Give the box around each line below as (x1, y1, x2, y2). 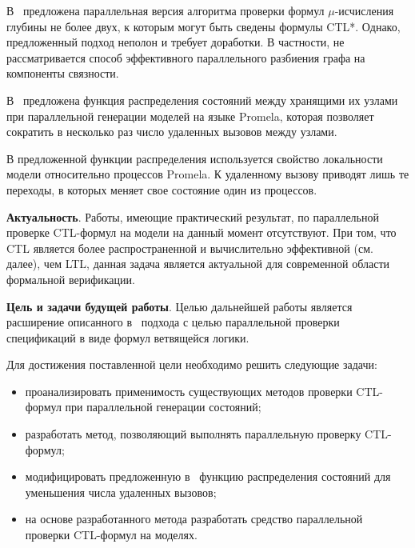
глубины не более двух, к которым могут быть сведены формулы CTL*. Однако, (6, 18, 401, 34)
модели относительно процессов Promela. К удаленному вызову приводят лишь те (6, 166, 409, 182)
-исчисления (334, 2, 394, 18)
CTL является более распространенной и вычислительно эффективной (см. (6, 239, 373, 256)
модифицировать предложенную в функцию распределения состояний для (25, 468, 391, 485)
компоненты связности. (6, 65, 119, 82)
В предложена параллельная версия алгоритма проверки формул (6, 2, 325, 18)
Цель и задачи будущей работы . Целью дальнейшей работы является (6, 298, 353, 314)
